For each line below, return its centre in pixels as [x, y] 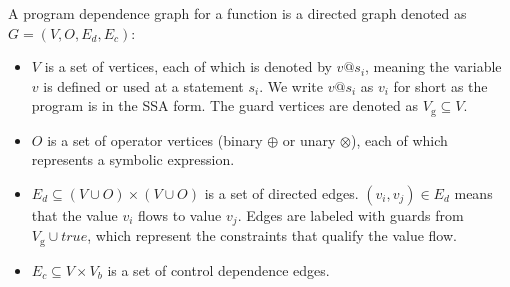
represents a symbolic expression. [133, 159]
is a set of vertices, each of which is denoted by [188, 66]
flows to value [180, 215]
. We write [291, 85]
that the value [74, 215]
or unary [309, 139]
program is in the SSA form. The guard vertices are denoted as [225, 105]
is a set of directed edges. [281, 193]
